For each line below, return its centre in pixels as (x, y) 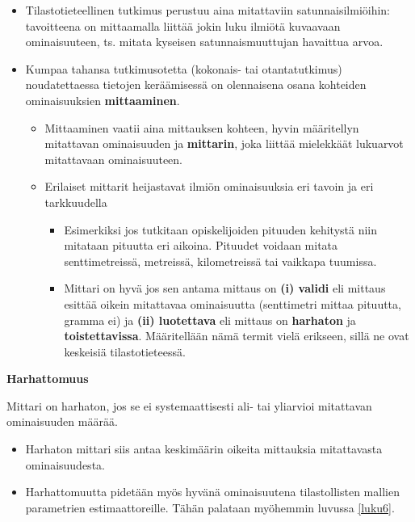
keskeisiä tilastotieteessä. (125, 351)
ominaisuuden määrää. (62, 421)
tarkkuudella (76, 202)
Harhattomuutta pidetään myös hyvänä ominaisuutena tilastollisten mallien (212, 492)
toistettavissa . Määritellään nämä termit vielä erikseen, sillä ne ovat (237, 336)
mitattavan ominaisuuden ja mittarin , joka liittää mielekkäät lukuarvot (224, 143)
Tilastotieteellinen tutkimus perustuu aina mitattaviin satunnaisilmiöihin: (208, 10)
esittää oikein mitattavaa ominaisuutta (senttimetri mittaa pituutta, (233, 303)
